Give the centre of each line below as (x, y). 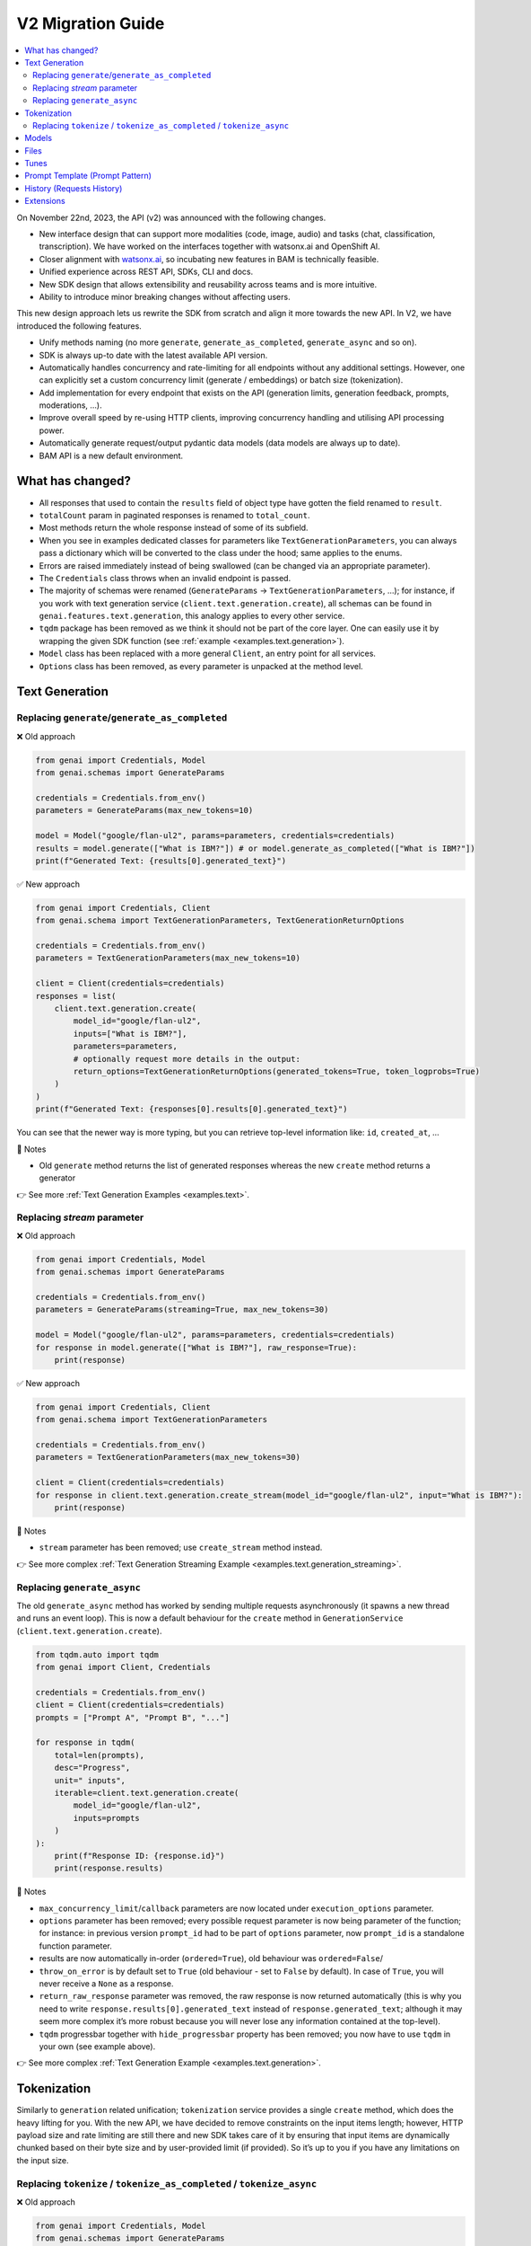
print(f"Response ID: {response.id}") (139, 1856)
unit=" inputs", (90, 1780)
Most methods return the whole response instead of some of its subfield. (174, 528)
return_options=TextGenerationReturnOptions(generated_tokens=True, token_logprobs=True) (276, 1071)
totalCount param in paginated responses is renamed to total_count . (174, 515)
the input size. (43, 2160)
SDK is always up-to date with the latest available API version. (153, 355)
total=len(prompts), (100, 1755)
